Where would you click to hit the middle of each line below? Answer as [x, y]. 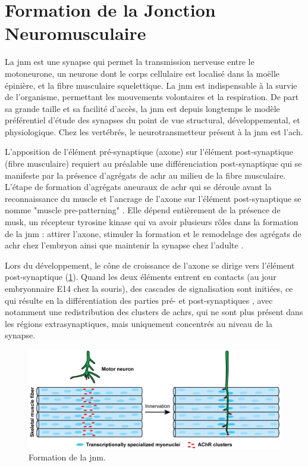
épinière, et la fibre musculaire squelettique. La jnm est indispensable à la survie [151, 85]
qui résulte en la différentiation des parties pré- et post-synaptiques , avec [139, 300]
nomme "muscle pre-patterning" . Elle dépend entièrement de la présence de [143, 210]
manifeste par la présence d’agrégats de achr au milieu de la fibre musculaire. [145, 175]
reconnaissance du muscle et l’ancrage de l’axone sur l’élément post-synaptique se [153, 198]
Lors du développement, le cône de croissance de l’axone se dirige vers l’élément [150, 265]
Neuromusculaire [76, 33]
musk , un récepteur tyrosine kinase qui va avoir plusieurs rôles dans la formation [152, 222]
